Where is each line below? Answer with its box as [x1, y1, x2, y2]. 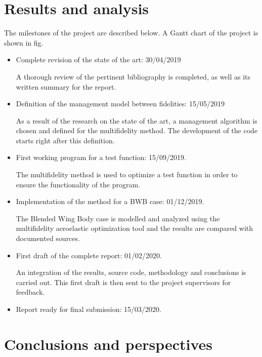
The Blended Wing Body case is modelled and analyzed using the [16, 213, 220, 223]
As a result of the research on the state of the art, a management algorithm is [16, 115, 257, 126]
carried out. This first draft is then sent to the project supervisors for [16, 276, 231, 287]
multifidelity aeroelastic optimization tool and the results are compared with [16, 223, 253, 233]
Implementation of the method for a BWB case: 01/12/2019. [16, 196, 204, 207]
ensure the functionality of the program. [16, 179, 141, 189]
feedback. [16, 287, 45, 297]
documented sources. [16, 233, 80, 244]
